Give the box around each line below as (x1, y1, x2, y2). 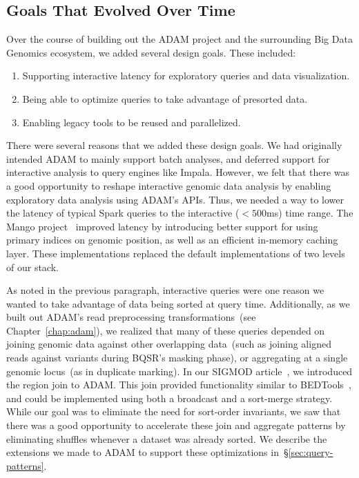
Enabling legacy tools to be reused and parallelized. (22, 114, 241, 129)
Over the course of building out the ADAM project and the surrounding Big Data (6, 32, 353, 46)
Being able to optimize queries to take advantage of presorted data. (22, 91, 308, 106)
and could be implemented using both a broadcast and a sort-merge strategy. (6, 390, 333, 405)
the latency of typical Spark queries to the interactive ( (6, 206, 240, 220)
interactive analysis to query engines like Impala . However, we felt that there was (6, 165, 350, 179)
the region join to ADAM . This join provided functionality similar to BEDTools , (6, 377, 351, 392)
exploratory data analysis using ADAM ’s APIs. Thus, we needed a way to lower (6, 192, 345, 206)
